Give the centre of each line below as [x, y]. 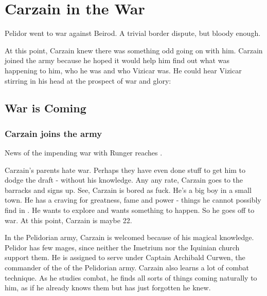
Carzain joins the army [54, 133]
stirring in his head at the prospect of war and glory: [88, 80]
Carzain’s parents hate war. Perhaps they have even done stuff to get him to [125, 170]
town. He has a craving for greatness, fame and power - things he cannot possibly [133, 200]
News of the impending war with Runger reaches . [84, 153]
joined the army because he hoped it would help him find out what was [117, 60]
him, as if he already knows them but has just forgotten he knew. [108, 288]
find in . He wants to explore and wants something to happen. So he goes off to [130, 210]
